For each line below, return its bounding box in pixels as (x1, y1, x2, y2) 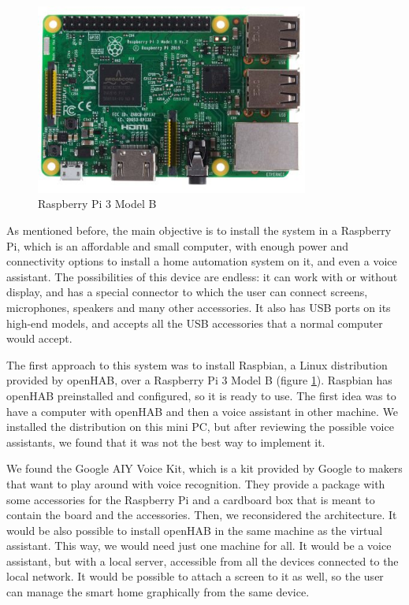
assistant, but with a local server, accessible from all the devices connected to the (6, 552, 399, 569)
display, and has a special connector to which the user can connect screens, (6, 284, 368, 300)
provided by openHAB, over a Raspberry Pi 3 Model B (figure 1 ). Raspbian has (6, 372, 392, 388)
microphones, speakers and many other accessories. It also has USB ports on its (6, 299, 391, 315)
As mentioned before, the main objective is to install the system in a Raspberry (6, 222, 392, 238)
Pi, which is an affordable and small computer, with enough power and (6, 237, 349, 254)
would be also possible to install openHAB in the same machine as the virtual (6, 521, 383, 538)
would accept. (6, 330, 73, 347)
